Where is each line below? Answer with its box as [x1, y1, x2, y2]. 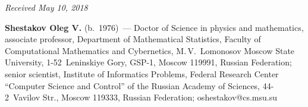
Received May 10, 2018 [5, 1, 88, 13]
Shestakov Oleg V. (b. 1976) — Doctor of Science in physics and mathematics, [5, 21, 304, 33]
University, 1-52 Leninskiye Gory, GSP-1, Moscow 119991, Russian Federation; [5, 56, 292, 68]
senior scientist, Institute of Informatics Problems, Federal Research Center [5, 67, 279, 80]
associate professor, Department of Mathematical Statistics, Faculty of [5, 33, 261, 45]
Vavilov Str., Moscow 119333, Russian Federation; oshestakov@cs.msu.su [12, 91, 278, 103]
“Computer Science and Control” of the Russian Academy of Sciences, [5, 79, 260, 92]
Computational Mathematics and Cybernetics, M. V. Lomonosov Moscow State [5, 44, 295, 56]
